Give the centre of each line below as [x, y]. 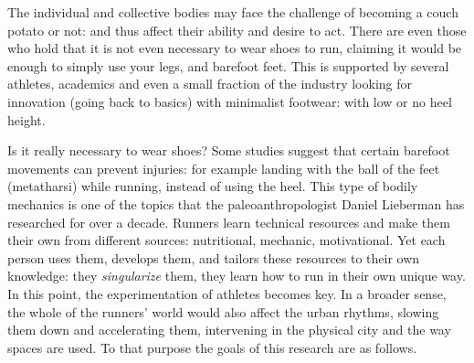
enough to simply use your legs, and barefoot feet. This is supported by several [228, 65]
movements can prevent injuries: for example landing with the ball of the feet [224, 168]
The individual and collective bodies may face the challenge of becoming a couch [233, 12]
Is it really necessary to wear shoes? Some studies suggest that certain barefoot [229, 150]
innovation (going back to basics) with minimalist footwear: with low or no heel [230, 101]
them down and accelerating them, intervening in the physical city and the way [229, 330]
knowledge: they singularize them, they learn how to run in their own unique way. [237, 276]
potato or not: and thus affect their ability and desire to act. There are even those [237, 30]
